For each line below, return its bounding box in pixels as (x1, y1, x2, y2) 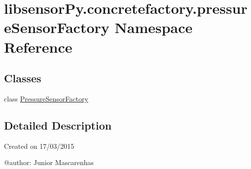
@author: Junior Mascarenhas (4, 157, 94, 168)
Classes (4, 70, 41, 86)
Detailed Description (4, 117, 112, 133)
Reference (4, 36, 72, 57)
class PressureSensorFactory (4, 93, 88, 103)
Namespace (114, 17, 193, 37)
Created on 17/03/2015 (4, 140, 74, 151)
